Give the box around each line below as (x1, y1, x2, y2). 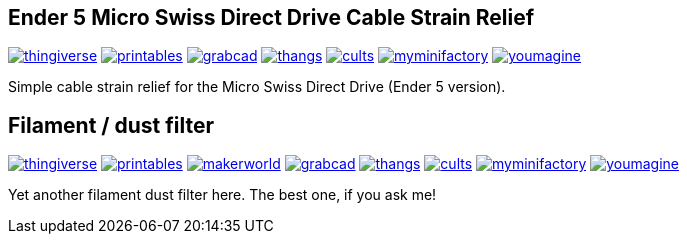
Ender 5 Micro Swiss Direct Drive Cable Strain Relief (8, 5, 535, 30)
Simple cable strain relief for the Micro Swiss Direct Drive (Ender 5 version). (8, 78, 506, 96)
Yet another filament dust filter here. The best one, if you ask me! (8, 186, 437, 204)
